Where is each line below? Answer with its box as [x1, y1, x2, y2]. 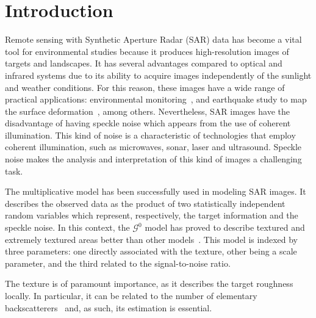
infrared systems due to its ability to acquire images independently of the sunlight [5, 68, 312, 81]
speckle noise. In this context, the [5, 221, 130, 234]
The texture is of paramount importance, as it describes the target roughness [5, 277, 293, 290]
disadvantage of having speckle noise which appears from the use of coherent [5, 117, 291, 129]
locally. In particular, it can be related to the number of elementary [5, 289, 257, 302]
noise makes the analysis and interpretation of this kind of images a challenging [5, 153, 302, 165]
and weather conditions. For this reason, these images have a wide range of [5, 81, 285, 93]
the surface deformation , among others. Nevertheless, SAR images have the [5, 104, 290, 117]
